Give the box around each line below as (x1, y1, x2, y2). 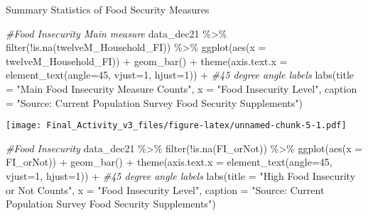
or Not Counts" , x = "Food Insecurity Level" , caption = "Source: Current (6, 182, 325, 197)
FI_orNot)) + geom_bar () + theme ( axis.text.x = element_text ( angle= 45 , (6, 154, 332, 169)
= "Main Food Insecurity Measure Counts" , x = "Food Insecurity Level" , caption (6, 81, 357, 96)
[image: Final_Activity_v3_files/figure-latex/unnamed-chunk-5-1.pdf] (6, 120, 347, 131)
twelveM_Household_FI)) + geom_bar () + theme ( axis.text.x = (6, 53, 288, 68)
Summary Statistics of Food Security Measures (6, 2, 210, 16)
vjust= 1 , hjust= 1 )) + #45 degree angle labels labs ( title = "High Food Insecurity (6, 169, 356, 183)
